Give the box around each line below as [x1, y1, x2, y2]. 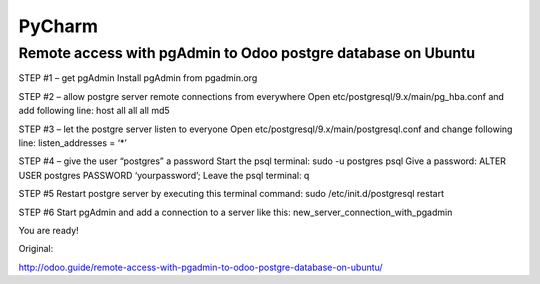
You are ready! [18, 224, 79, 236]
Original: [18, 243, 54, 255]
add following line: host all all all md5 [18, 105, 170, 117]
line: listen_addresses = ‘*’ [18, 136, 127, 149]
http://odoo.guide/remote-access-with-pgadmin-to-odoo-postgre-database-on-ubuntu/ [18, 261, 384, 273]
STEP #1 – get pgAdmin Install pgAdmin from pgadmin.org [18, 72, 258, 84]
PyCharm [18, 15, 99, 37]
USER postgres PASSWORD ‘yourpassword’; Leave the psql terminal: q [18, 169, 310, 181]
